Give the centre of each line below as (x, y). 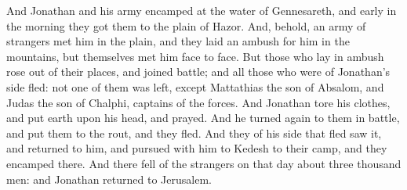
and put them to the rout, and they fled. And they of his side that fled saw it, (194, 133)
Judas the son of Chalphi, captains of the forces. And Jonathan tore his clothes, (198, 102)
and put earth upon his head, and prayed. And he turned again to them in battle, (203, 118)
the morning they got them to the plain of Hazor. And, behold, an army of (186, 25)
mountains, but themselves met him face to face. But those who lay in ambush (195, 56)
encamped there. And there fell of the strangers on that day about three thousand (204, 163)
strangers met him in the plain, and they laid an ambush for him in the (178, 41)
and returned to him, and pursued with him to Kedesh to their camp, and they (197, 148)
